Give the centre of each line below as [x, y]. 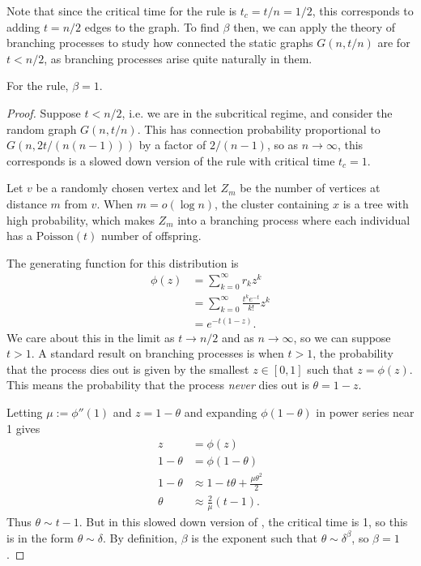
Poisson [55, 237]
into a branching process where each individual [294, 219]
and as [238, 337]
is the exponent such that [254, 537]
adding [23, 26]
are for [394, 43]
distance [27, 203]
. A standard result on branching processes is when [157, 353]
